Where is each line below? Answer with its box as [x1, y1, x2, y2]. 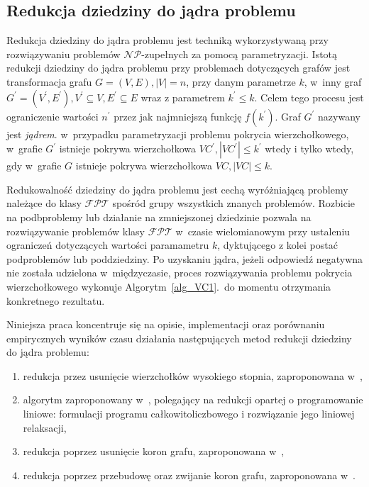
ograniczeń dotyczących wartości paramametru [6, 237, 209, 252]
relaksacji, [23, 420, 67, 435]
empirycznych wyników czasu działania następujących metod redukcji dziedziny [6, 330, 352, 345]
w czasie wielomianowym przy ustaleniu [175, 223, 351, 238]
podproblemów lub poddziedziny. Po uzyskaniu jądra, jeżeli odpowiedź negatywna [6, 251, 363, 266]
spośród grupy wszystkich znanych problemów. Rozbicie [112, 196, 356, 211]
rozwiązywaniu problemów [6, 46, 121, 61]
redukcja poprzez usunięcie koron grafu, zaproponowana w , [23, 444, 285, 459]
